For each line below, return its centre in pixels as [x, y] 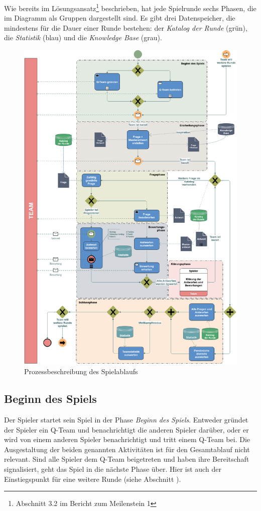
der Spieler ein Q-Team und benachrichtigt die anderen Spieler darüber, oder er [126, 429]
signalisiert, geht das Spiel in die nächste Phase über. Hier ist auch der [113, 469]
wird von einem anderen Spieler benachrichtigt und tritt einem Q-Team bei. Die [127, 439]
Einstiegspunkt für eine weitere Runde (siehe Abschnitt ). [93, 479]
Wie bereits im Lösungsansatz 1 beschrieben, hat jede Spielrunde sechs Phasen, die [130, 7]
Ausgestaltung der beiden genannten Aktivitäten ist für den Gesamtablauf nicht [127, 449]
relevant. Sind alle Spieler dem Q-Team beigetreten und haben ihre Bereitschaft [127, 459]
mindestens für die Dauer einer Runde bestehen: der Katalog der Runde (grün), [126, 27]
